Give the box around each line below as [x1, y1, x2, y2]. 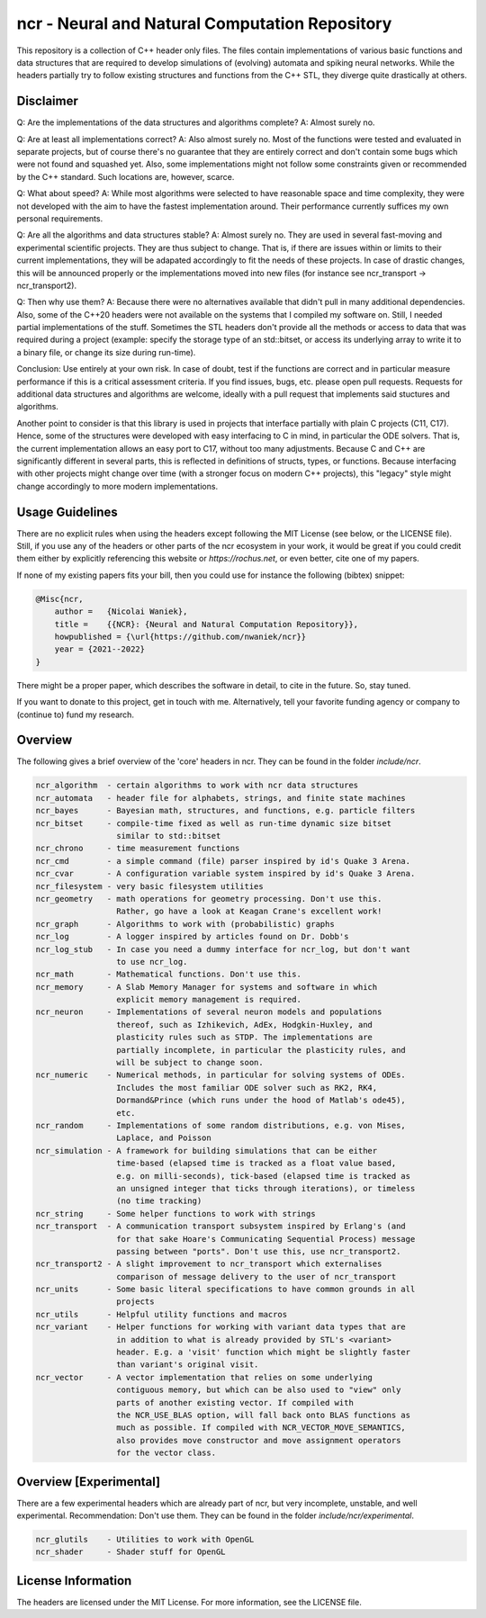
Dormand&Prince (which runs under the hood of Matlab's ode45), [115, 1095, 407, 1106]
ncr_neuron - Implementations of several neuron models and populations [35, 1007, 382, 1017]
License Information [16, 1573, 132, 1588]
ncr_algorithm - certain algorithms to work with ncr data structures [35, 780, 359, 791]
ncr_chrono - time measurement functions [35, 843, 240, 854]
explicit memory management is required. [115, 994, 301, 1005]
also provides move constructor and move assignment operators [115, 1435, 401, 1445]
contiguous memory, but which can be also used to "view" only [115, 1385, 401, 1395]
